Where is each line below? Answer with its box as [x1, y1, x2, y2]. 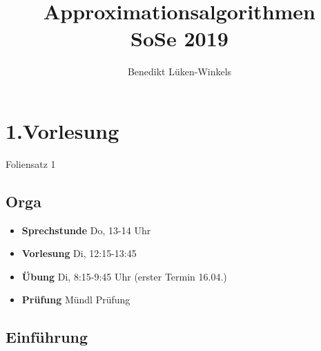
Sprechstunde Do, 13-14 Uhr [21, 222, 151, 237]
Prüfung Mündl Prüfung [21, 292, 130, 307]
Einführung [6, 326, 88, 348]
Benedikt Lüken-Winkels [127, 64, 232, 79]
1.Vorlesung [6, 116, 119, 144]
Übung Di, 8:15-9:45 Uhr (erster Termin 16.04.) [21, 269, 227, 283]
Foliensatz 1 [6, 156, 56, 171]
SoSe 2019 [130, 24, 228, 53]
